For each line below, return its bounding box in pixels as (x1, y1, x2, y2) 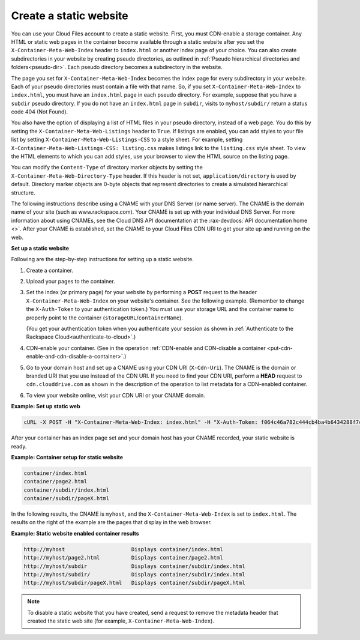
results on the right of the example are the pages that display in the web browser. (11, 519, 212, 526)
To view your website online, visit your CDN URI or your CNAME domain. (26, 391, 205, 399)
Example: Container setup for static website (11, 453, 123, 460)
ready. (11, 442, 27, 450)
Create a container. (26, 267, 74, 274)
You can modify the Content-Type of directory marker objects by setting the (11, 164, 203, 171)
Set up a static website (11, 244, 69, 252)
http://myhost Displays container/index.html (23, 546, 223, 552)
